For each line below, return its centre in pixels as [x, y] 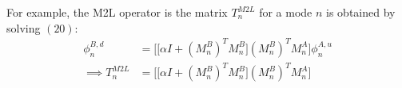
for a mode [286, 12]
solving [24, 27]
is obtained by [361, 12]
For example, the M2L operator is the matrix [117, 12]
